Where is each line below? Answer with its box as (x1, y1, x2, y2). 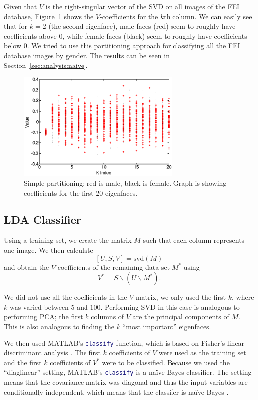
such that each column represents (143, 235, 245, 245)
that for (4, 21, 28, 31)
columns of (91, 311, 124, 322)
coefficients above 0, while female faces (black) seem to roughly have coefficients (4, 30, 247, 41)
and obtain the (4, 262, 49, 272)
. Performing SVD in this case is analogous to (100, 301, 240, 312)
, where (231, 292, 254, 302)
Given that (4, 1, 37, 11)
